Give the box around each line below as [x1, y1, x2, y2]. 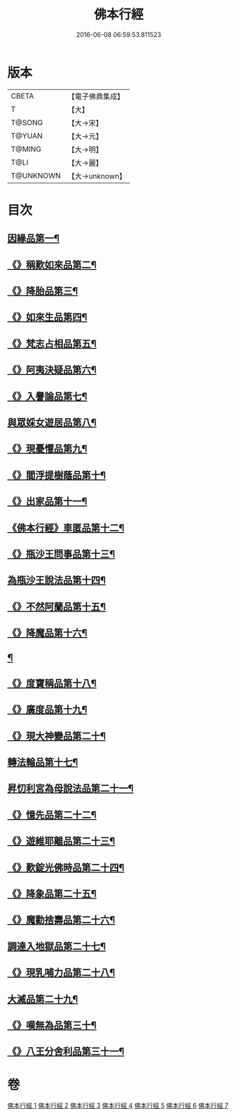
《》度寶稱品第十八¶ [7, 677, 97, 689]
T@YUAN [11, 130, 43, 140]
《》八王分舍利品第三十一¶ [7, 1046, 125, 1058]
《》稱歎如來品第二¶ [7, 259, 97, 271]
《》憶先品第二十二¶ [7, 808, 97, 821]
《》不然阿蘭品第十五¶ [7, 600, 106, 613]
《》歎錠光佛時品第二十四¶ [7, 862, 125, 874]
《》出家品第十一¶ [7, 495, 88, 507]
